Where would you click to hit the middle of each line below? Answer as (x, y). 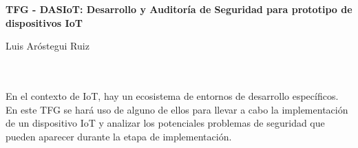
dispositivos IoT (44, 22)
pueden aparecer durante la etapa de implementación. (119, 136)
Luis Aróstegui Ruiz (48, 46)
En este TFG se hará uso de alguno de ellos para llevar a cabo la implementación (177, 109)
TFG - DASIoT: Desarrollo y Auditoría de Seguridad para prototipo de (179, 9)
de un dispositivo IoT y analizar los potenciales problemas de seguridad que (165, 123)
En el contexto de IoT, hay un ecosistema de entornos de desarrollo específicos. (172, 95)
